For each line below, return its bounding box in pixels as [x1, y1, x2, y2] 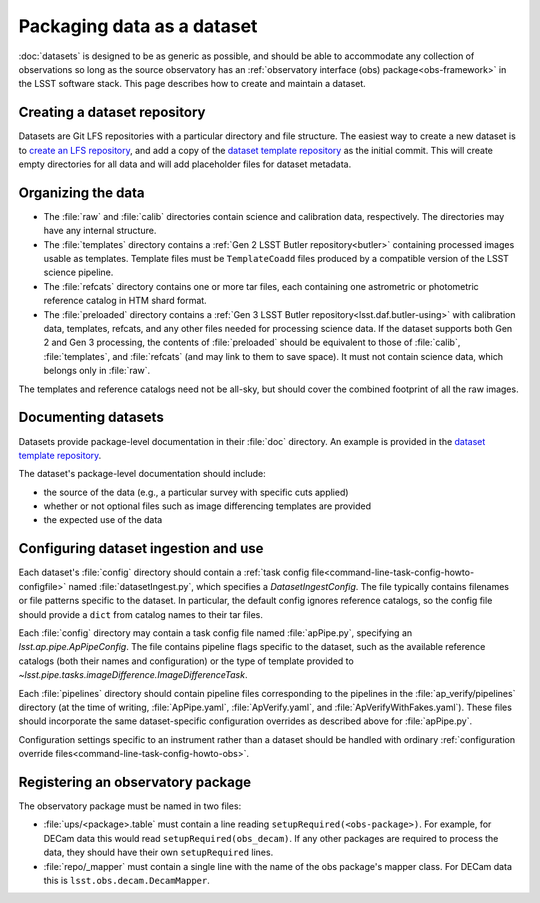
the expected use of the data [43, 514, 163, 526]
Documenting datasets [18, 409, 164, 426]
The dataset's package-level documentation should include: [18, 468, 267, 480]
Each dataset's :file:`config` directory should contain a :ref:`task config [18, 566, 310, 579]
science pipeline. [43, 266, 114, 279]
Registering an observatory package [18, 773, 252, 790]
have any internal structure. [43, 225, 157, 237]
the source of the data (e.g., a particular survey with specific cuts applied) [43, 486, 349, 498]
